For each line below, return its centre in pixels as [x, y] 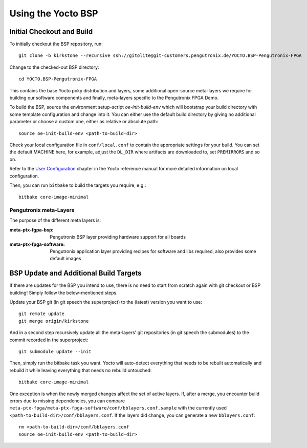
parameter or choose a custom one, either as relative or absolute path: [84, 122]
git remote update [42, 314]
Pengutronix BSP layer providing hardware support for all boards [118, 237]
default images [65, 259]
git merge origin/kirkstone [54, 321]
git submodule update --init [55, 352]
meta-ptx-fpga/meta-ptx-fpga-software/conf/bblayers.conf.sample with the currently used [118, 408]
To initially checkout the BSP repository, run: [56, 44]
